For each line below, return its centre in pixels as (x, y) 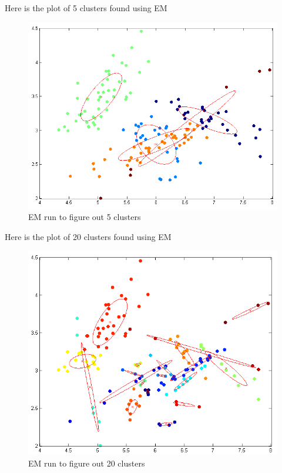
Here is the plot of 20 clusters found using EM (88, 236)
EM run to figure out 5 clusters (85, 217)
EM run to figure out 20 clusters (87, 463)
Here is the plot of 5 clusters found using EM (86, 8)
